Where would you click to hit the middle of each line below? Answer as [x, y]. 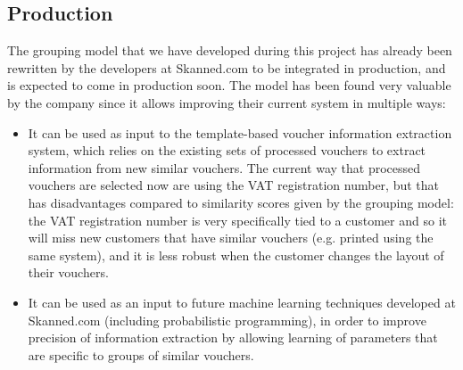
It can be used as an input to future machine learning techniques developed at [242, 302]
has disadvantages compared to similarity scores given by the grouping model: [241, 202]
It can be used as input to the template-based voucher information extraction [240, 132]
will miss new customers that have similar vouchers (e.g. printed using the [231, 238]
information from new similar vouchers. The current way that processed [224, 167]
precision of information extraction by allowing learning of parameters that [233, 337]
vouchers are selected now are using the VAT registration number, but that [233, 185]
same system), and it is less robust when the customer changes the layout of [236, 255]
